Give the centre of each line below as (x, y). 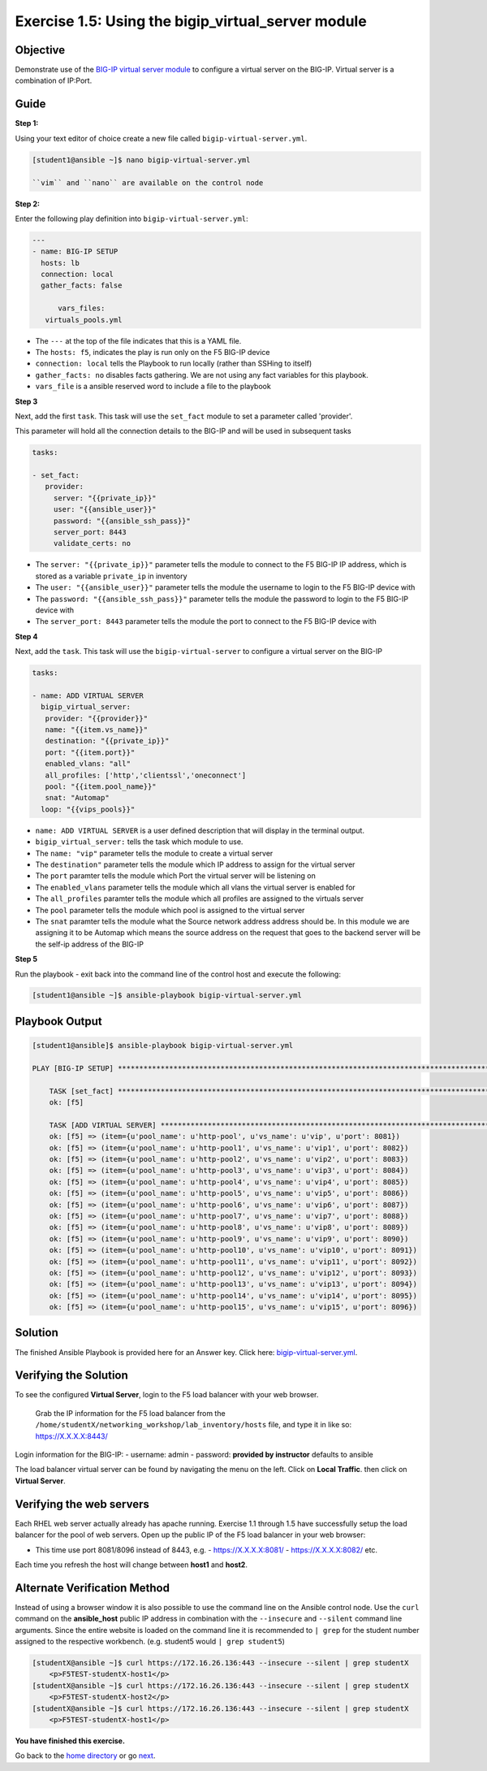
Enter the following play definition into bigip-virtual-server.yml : (131, 219)
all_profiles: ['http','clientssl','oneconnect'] (146, 775)
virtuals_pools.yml (84, 320)
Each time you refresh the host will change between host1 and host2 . (131, 1565)
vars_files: (82, 308)
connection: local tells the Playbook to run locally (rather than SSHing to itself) (174, 364)
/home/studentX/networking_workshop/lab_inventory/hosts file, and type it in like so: (194, 1425)
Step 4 (26, 636)
